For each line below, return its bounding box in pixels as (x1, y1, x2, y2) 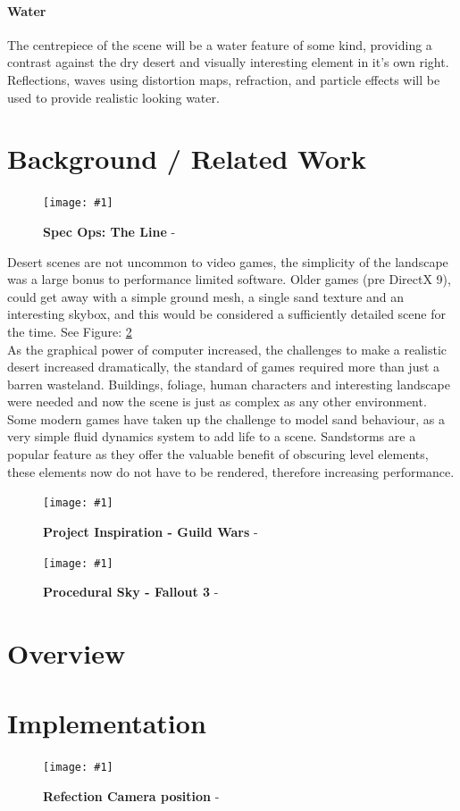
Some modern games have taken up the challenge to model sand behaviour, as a (7, 409, 445, 428)
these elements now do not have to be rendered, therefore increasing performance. (7, 462, 455, 481)
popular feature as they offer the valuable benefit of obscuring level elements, (7, 445, 429, 464)
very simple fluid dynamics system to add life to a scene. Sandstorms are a (7, 427, 416, 446)
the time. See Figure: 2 (7, 322, 132, 340)
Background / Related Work (7, 140, 367, 177)
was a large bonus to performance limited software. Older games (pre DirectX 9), (7, 270, 451, 288)
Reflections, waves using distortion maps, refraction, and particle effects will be (7, 70, 440, 88)
